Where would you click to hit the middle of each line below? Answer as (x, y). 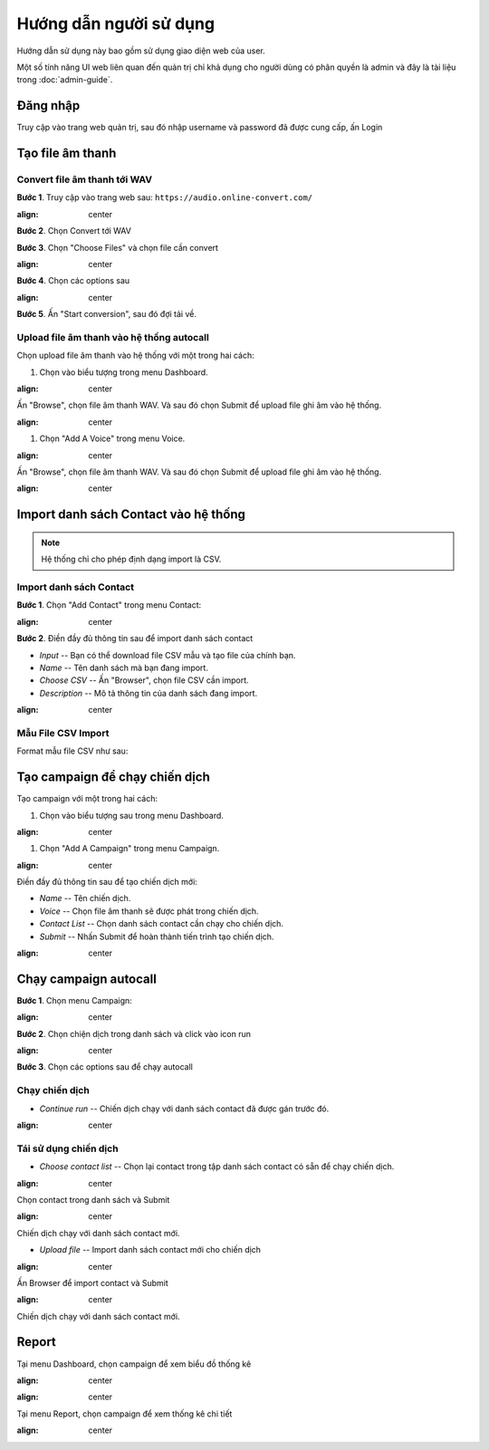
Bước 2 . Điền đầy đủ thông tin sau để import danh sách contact (135, 639)
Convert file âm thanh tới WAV (85, 179)
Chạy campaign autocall (87, 979)
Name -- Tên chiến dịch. (85, 898)
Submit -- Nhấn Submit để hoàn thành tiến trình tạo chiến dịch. (157, 936)
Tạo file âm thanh (67, 154)
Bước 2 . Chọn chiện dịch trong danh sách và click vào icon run (134, 1033)
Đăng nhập (48, 106)
